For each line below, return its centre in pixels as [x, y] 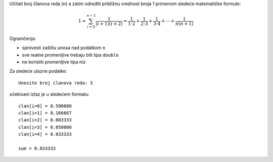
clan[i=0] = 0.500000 [45, 106]
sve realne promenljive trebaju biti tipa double [70, 55]
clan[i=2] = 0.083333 [45, 120]
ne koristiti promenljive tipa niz [54, 62]
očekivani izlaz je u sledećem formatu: [49, 94]
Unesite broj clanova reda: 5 [56, 83]
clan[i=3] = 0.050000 [45, 127]
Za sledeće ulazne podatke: [38, 71]
